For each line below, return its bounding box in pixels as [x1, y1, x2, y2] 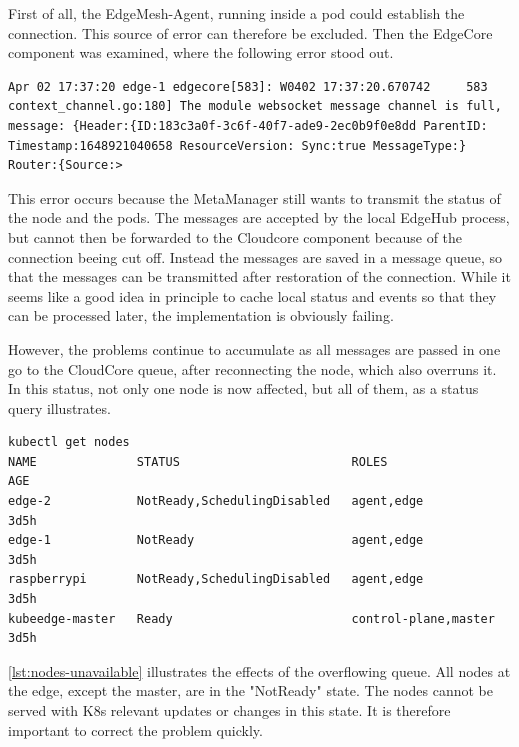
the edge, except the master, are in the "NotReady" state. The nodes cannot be [8, 680, 493, 701]
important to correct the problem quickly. [8, 719, 263, 740]
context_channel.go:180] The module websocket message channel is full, [8, 99, 502, 114]
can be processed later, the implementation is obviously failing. [8, 305, 394, 326]
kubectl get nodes [8, 435, 130, 450]
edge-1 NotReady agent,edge [8, 533, 424, 548]
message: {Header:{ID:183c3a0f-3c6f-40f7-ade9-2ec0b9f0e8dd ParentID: [8, 118, 488, 133]
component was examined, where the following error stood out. [8, 42, 394, 63]
